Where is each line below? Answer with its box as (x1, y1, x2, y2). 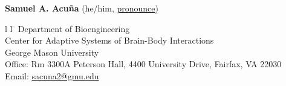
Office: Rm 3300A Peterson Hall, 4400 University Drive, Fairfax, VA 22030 (5, 58, 282, 70)
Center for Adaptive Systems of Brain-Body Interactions (5, 34, 214, 47)
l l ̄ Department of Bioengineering (5, 22, 130, 35)
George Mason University (5, 45, 99, 58)
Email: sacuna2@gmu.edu (5, 69, 99, 82)
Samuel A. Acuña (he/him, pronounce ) (5, 2, 159, 14)
